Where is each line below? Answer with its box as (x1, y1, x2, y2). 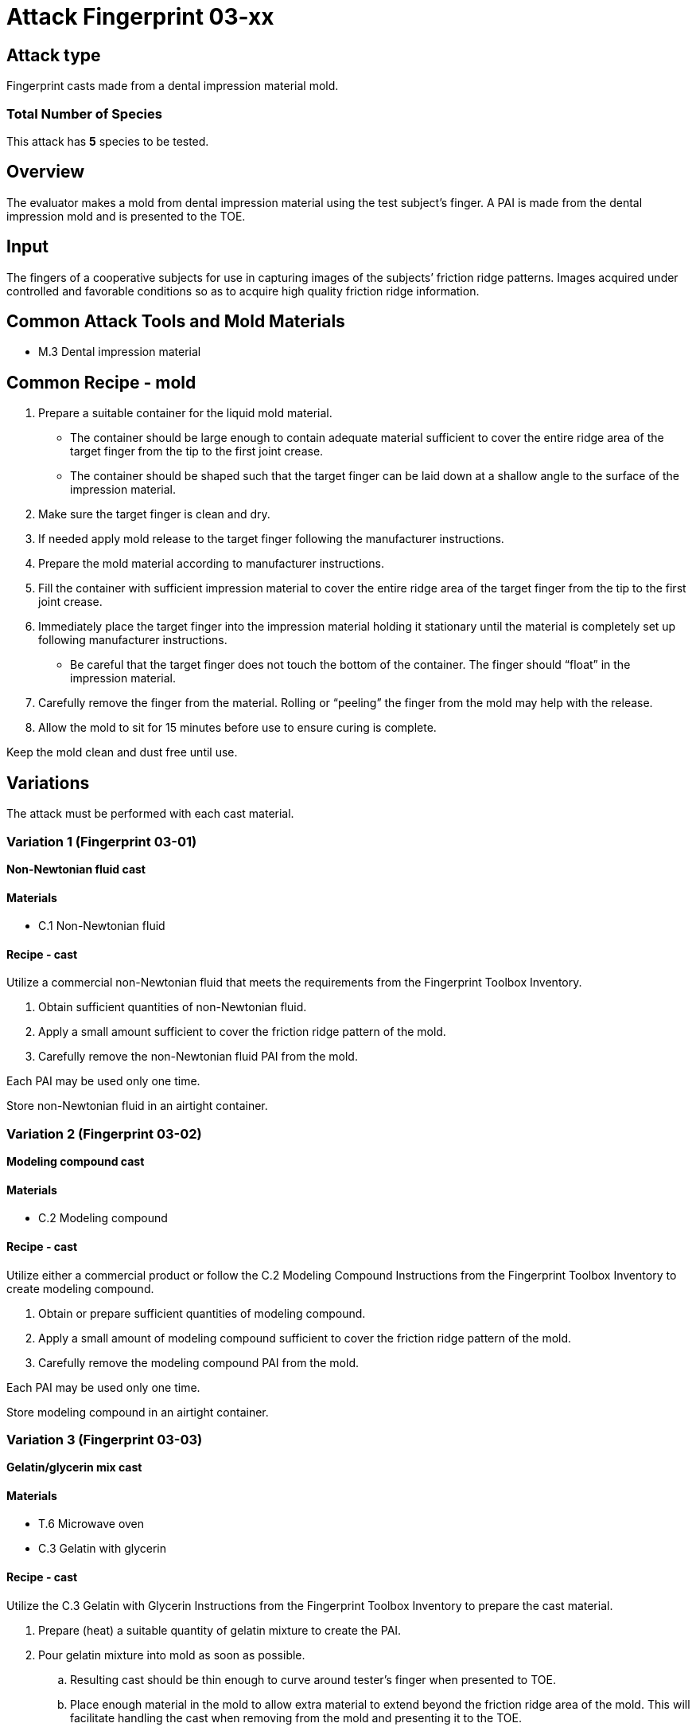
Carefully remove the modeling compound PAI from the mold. (38, 1355, 359, 1370)
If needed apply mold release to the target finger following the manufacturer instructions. (38, 532, 504, 546)
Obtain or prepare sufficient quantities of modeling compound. (38, 1306, 366, 1320)
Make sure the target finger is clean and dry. (38, 507, 270, 522)
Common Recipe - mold (6, 372, 196, 393)
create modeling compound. (6, 1281, 154, 1295)
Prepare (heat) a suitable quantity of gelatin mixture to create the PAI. (38, 1623, 402, 1637)
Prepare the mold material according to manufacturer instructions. (38, 557, 384, 571)
